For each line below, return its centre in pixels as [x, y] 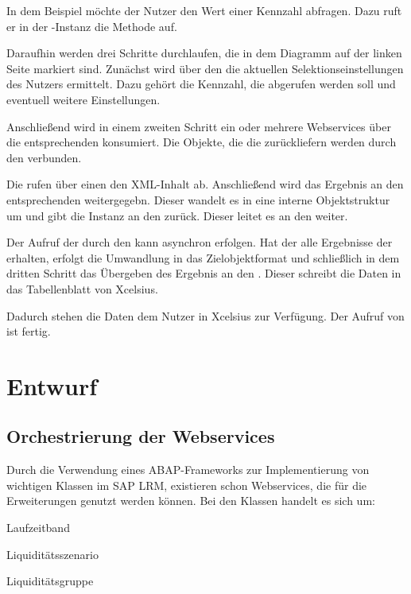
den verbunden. [44, 157]
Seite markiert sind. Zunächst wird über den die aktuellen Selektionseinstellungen [205, 68]
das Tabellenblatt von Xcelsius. [82, 288]
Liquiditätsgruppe [50, 581]
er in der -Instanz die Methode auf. [92, 26]
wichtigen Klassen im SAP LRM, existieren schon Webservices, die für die [187, 485]
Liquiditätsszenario [52, 554]
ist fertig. [29, 331]
